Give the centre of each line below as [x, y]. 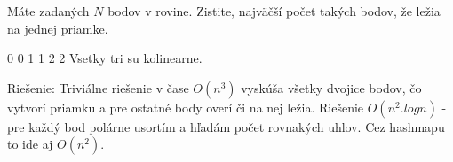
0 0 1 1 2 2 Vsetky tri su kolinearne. [105, 58]
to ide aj [30, 144]
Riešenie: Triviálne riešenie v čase [98, 87]
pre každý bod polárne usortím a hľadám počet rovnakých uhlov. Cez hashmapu [226, 126]
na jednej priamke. [58, 28]
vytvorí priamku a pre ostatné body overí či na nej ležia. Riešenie [186, 107]
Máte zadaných [48, 11]
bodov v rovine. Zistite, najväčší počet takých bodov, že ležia [274, 11]
